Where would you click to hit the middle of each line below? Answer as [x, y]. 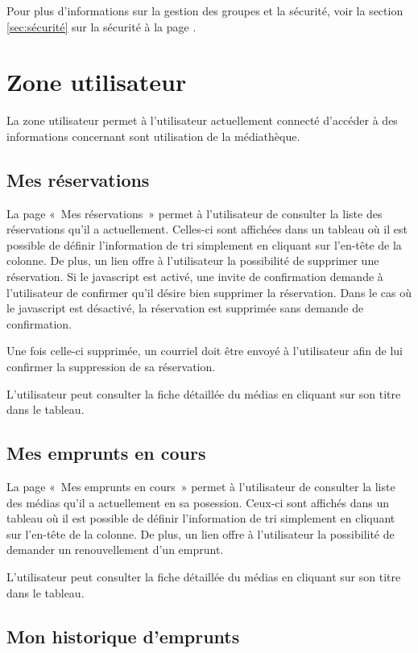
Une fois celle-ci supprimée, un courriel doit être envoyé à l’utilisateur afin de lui [205, 351]
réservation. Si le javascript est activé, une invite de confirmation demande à [195, 277]
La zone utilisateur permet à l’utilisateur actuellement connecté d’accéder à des [202, 120]
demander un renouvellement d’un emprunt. [115, 550]
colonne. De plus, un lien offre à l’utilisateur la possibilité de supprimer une [193, 260]
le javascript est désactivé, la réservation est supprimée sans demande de [185, 308]
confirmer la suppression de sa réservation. [111, 367]
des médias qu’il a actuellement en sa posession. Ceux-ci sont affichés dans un [198, 502]
